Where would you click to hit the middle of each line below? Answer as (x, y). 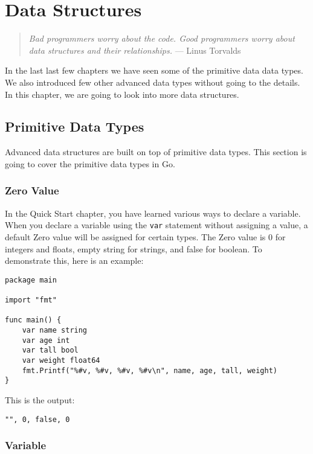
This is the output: (40, 399)
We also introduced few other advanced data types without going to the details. (153, 82)
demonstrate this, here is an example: (74, 261)
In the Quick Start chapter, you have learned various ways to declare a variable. (153, 213)
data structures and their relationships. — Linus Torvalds (135, 50)
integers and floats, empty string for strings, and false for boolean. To (134, 248)
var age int (46, 340)
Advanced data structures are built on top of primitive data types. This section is (156, 152)
